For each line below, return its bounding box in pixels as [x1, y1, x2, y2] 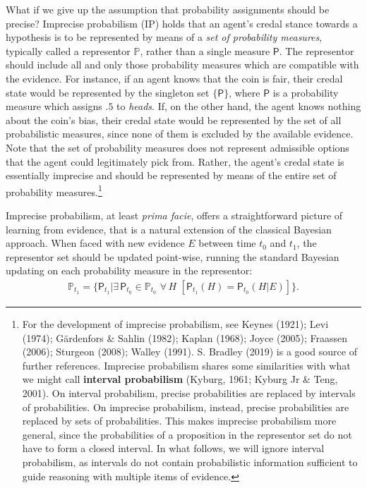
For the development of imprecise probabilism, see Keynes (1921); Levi [22, 316, 329, 331]
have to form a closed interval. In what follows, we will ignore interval [22, 441, 325, 456]
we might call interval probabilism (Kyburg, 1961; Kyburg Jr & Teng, [22, 372, 338, 386]
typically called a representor [6, 43, 131, 58]
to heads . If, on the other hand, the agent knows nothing [116, 99, 361, 114]
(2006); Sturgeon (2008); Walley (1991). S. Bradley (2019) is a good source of [22, 344, 357, 359]
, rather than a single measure [140, 43, 270, 58]
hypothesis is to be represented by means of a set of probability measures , [6, 30, 323, 44]
